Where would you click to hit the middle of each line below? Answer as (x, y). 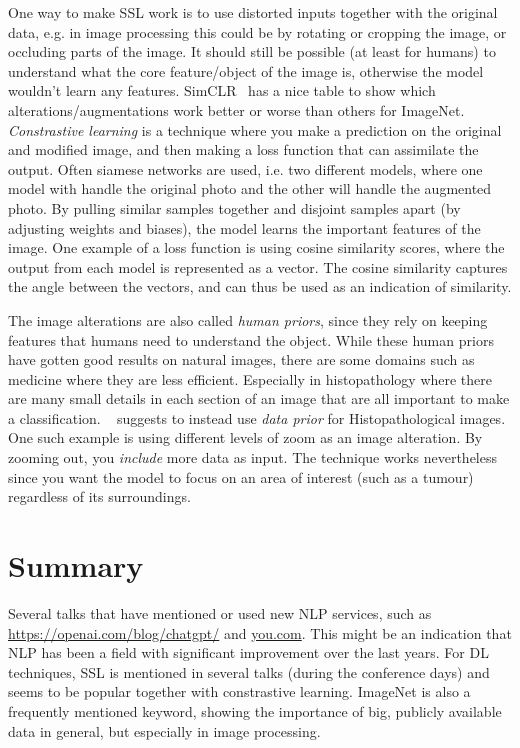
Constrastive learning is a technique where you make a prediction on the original (255, 129)
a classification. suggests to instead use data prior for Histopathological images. (257, 417)
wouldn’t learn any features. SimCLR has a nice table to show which (222, 90)
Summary (76, 565)
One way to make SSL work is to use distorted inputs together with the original (253, 12)
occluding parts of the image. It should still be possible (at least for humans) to (252, 51)
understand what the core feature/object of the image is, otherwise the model (246, 70)
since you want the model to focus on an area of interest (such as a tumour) (241, 476)
